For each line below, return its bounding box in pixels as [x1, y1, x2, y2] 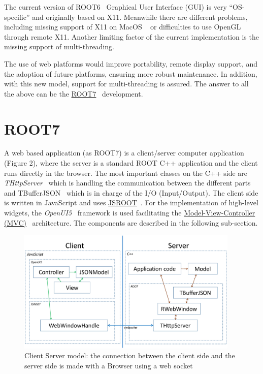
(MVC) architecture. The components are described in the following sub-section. [4, 217, 258, 228]
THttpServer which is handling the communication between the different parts [4, 177, 251, 188]
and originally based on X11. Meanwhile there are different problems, [32, 11, 248, 22]
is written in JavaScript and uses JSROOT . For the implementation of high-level [4, 197, 258, 208]
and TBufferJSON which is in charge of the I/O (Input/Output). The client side [4, 187, 258, 198]
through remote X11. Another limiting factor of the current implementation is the [4, 31, 259, 42]
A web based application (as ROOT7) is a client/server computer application [4, 147, 244, 158]
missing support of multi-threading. [4, 41, 114, 52]
